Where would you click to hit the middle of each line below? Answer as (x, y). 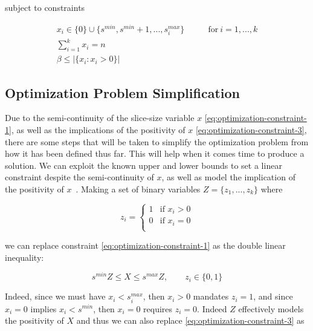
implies (44, 308)
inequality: (24, 257)
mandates (211, 296)
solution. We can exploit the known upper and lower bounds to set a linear (144, 165)
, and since (273, 296)
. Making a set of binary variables (138, 188)
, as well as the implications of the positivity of (98, 130)
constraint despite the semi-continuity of (79, 177)
